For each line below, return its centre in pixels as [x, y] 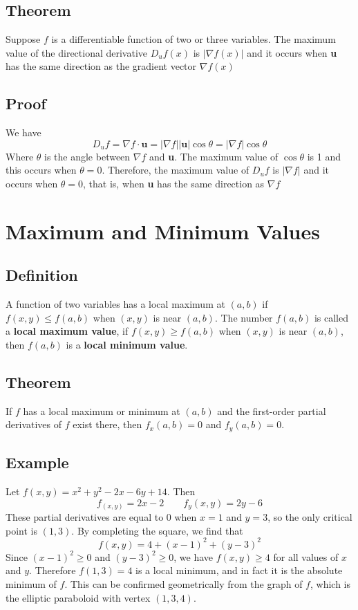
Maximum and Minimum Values [163, 231]
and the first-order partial [272, 410]
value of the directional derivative [77, 52]
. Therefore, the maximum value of [176, 170]
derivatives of [34, 424]
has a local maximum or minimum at [102, 410]
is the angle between [87, 156]
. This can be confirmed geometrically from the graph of [183, 583]
